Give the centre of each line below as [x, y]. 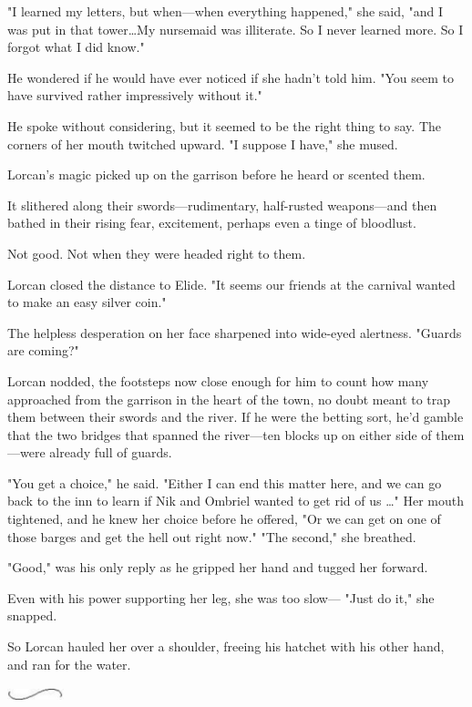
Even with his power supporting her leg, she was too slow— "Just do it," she [221, 597]
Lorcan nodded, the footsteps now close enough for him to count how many [218, 380]
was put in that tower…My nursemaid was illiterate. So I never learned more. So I [236, 29]
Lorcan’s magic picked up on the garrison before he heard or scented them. [216, 174]
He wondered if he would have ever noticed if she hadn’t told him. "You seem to [231, 77]
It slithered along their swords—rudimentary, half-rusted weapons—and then [222, 205]
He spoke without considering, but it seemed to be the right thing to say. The [224, 125]
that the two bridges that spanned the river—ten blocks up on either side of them [236, 434]
